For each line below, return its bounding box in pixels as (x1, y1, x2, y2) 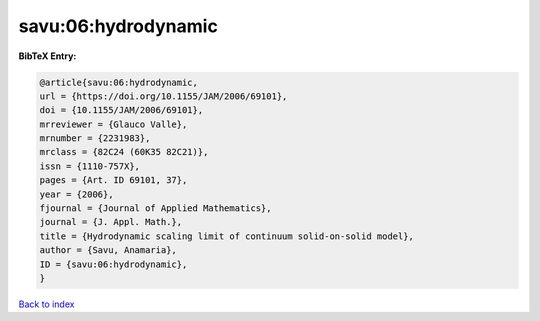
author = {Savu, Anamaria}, (39, 245, 177, 256)
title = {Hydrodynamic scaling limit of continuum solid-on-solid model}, (39, 230, 415, 242)
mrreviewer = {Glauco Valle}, (39, 118, 188, 130)
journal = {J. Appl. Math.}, (39, 216, 183, 228)
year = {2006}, (39, 188, 114, 200)
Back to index (18, 298, 75, 310)
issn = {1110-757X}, (39, 160, 140, 172)
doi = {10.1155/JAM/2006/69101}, (39, 105, 204, 116)
